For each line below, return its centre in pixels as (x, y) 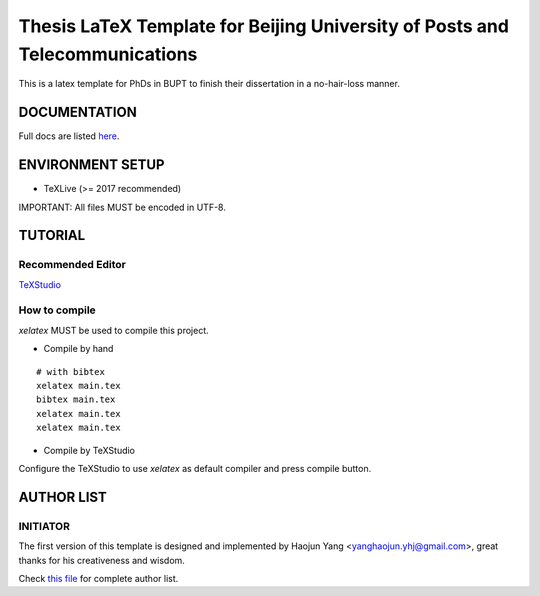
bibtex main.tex (76, 399)
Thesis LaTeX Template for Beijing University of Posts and (264, 26)
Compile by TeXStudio (89, 450)
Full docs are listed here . (69, 136)
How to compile (57, 310)
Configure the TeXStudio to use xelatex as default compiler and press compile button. (195, 468)
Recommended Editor (72, 265)
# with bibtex (70, 371)
